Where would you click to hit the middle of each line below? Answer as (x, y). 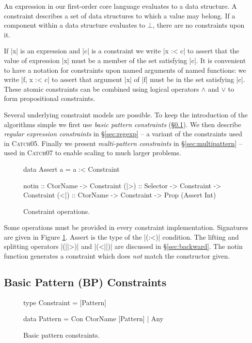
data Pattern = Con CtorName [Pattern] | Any (94, 318)
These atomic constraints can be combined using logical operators (102, 89)
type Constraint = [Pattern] (65, 302)
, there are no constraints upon (199, 25)
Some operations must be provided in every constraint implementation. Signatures (126, 227)
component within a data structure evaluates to (75, 25)
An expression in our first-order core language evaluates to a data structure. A (120, 6)
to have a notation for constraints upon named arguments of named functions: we (125, 70)
